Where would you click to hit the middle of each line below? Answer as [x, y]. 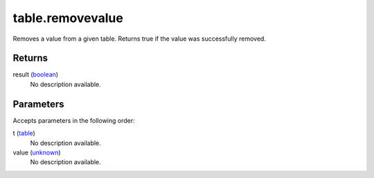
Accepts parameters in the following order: [74, 120]
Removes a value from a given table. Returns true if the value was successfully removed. [140, 39]
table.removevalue [68, 18]
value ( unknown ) [37, 152]
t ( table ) [24, 133]
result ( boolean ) [36, 75]
